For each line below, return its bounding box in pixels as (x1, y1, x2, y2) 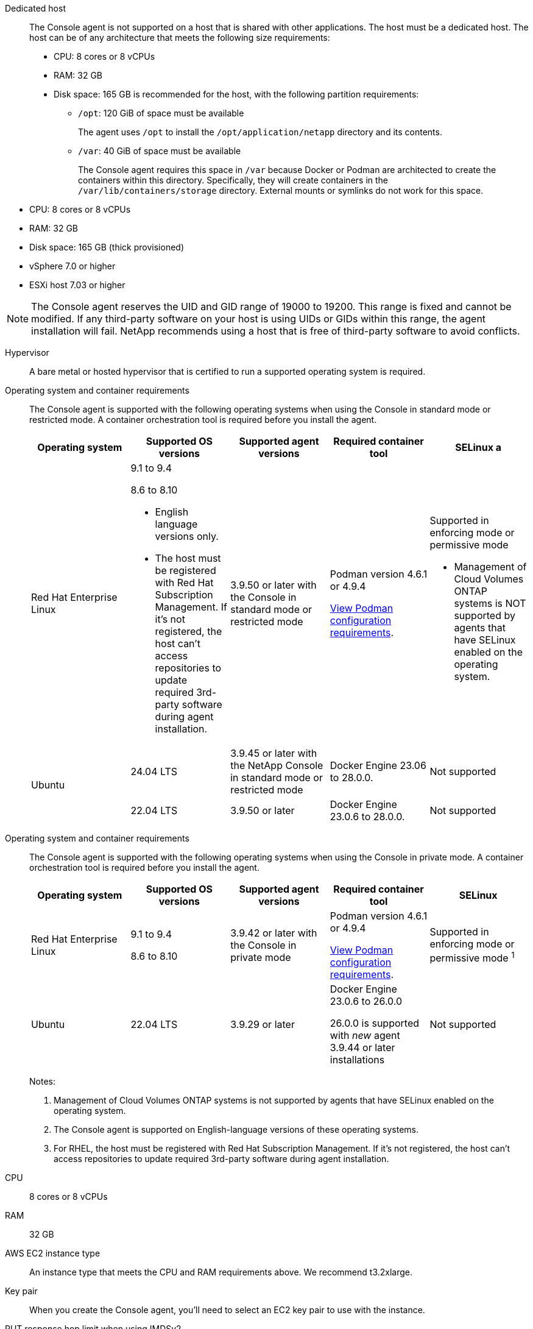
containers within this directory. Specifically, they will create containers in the (78, 175, 389, 185)
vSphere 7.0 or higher (29, 261, 116, 271)
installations (330, 1054, 385, 1066)
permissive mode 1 (429, 950, 515, 965)
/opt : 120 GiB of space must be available (78, 108, 244, 118)
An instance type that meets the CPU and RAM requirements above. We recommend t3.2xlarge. (29, 1267, 413, 1277)
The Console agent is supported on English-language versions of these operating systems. (54, 1124, 418, 1135)
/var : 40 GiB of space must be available (78, 146, 241, 156)
